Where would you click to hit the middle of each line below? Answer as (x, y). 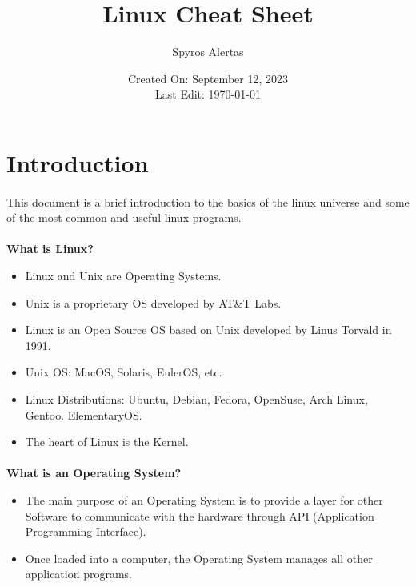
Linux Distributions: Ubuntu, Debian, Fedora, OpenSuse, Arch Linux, (196, 399)
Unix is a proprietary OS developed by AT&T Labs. (153, 302)
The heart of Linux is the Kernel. (107, 442)
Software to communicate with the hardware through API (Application (200, 515)
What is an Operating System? (94, 473)
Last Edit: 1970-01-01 (208, 94)
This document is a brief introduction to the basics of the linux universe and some (208, 201)
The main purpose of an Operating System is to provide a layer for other (204, 500)
